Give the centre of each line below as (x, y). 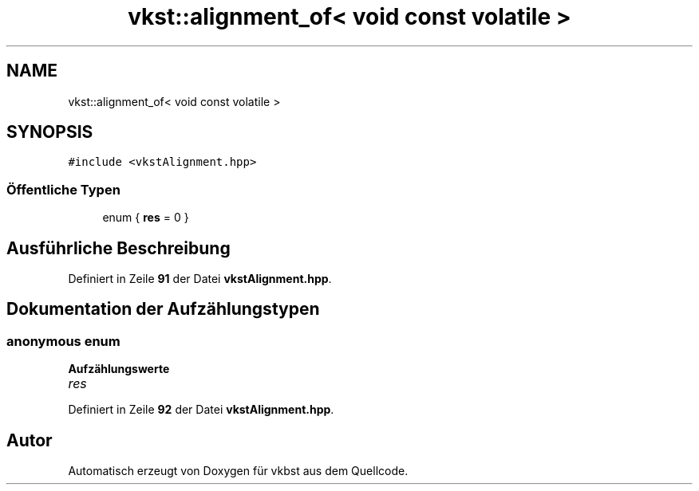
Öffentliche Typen (63, 189)
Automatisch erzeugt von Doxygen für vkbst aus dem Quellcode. (238, 471)
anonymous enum (63, 341)
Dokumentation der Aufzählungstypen (163, 309)
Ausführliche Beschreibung (118, 248)
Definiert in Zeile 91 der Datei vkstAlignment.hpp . (200, 279)
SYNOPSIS (50, 132)
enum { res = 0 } (146, 218)
